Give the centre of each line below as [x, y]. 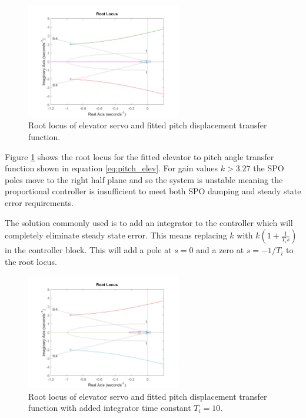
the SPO [269, 168]
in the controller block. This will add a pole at [88, 250]
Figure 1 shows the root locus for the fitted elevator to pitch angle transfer [139, 156]
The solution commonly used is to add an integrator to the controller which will [149, 222]
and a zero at [220, 250]
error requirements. [39, 202]
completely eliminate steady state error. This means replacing [116, 235]
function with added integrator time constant [110, 408]
